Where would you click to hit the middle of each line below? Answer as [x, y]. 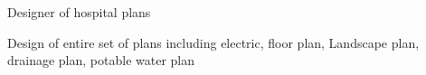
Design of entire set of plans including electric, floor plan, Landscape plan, [213, 42]
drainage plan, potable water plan [101, 60]
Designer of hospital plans [79, 12]
